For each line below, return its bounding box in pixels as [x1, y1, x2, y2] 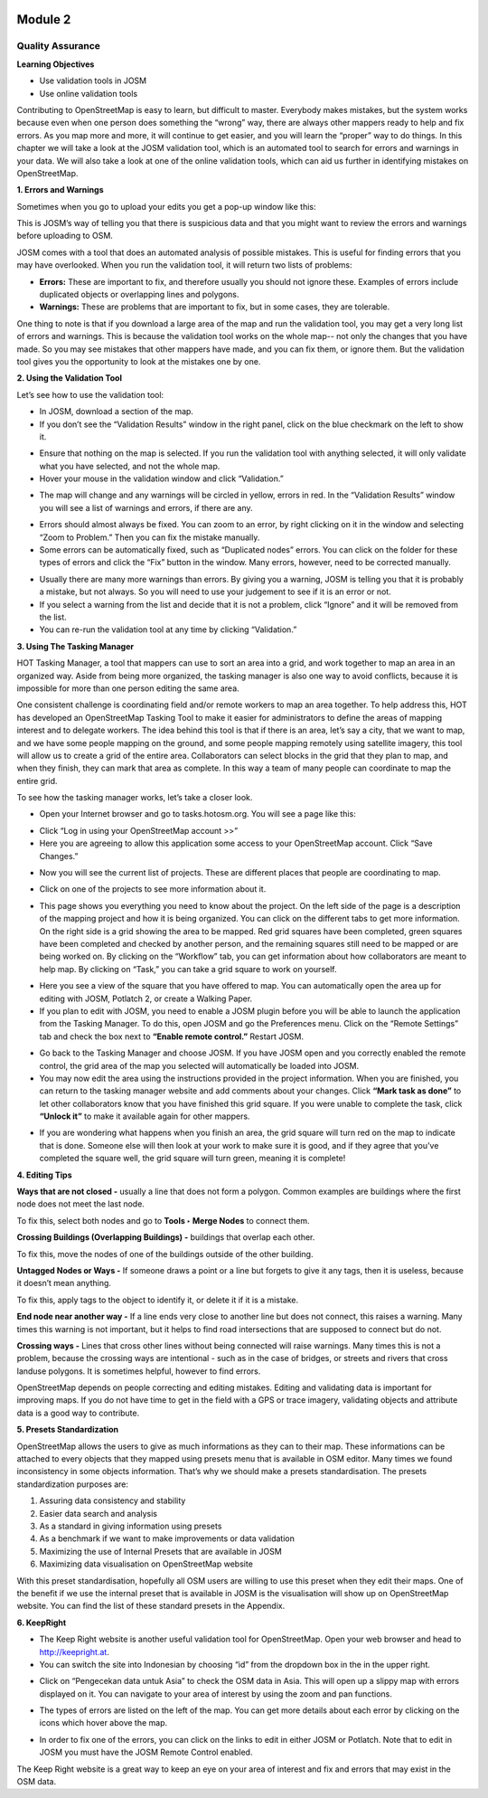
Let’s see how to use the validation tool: [16, 389, 164, 400]
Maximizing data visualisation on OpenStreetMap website [39, 1558, 253, 1569]
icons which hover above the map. [39, 1718, 168, 1728]
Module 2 [16, 12, 71, 27]
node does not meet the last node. [16, 1198, 145, 1209]
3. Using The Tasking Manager [16, 640, 135, 651]
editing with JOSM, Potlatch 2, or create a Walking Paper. [39, 993, 253, 1004]
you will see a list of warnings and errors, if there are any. [39, 502, 253, 513]
